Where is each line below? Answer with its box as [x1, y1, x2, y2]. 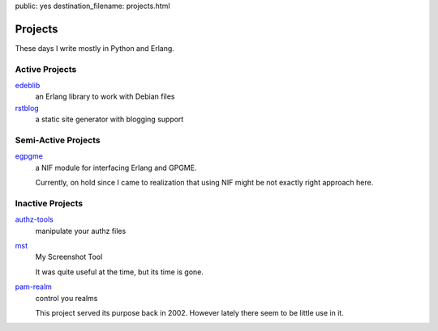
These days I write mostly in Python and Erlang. [15, 43, 174, 53]
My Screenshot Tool [35, 252, 103, 262]
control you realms [35, 293, 98, 303]
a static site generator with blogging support [35, 114, 184, 125]
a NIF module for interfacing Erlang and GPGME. [35, 163, 197, 172]
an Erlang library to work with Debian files [35, 91, 175, 101]
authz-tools [15, 214, 54, 224]
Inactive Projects [15, 197, 84, 209]
